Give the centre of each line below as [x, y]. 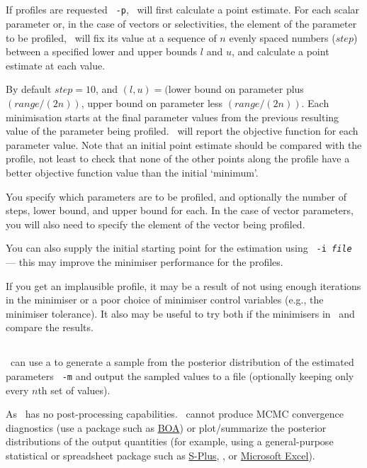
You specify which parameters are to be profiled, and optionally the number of [176, 196]
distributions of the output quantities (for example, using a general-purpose [170, 441]
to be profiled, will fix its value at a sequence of [111, 37]
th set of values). [74, 390]
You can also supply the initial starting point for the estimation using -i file [179, 248]
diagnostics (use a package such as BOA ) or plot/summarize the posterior [166, 427]
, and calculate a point [280, 51]
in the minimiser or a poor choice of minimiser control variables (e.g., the [165, 300]
